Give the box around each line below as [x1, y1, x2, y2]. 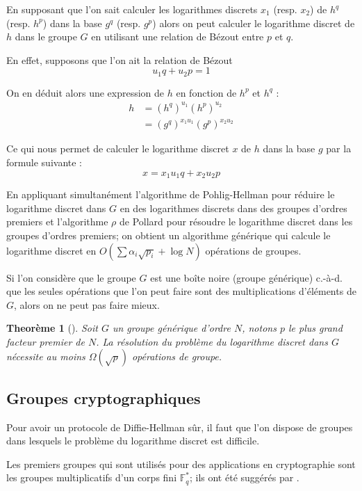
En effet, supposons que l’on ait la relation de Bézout [6, 52, 233, 67]
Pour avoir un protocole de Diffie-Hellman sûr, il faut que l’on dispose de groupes [6, 419, 353, 434]
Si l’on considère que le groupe [6, 270, 136, 284]
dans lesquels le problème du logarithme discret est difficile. [6, 433, 260, 448]
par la [326, 141, 352, 156]
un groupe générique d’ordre [112, 321, 231, 335]
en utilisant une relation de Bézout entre [91, 29, 264, 44]
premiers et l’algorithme [6, 214, 108, 229]
